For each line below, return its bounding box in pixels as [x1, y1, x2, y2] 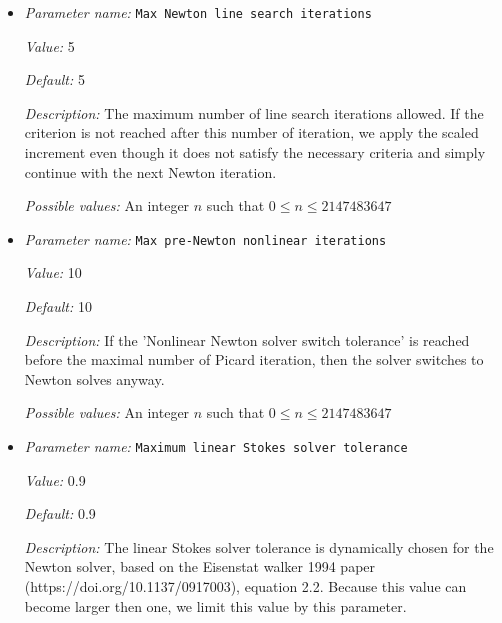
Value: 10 [24, 262, 82, 283]
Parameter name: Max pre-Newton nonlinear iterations [24, 228, 387, 249]
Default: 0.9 [24, 503, 96, 524]
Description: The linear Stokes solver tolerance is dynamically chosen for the [24, 536, 494, 557]
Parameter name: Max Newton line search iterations [24, 2, 372, 22]
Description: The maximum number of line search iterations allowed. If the [24, 102, 484, 123]
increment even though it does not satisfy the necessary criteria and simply [24, 142, 486, 163]
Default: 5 [24, 69, 85, 90]
